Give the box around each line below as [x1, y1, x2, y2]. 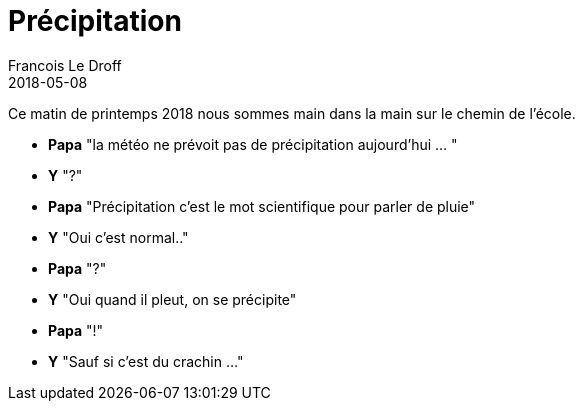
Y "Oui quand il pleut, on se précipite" [48, 290, 297, 308]
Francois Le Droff [8, 56, 122, 74]
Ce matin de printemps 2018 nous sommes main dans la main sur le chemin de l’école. [8, 104, 576, 122]
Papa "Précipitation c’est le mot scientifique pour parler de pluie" [48, 197, 476, 215]
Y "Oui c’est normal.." [48, 228, 189, 246]
